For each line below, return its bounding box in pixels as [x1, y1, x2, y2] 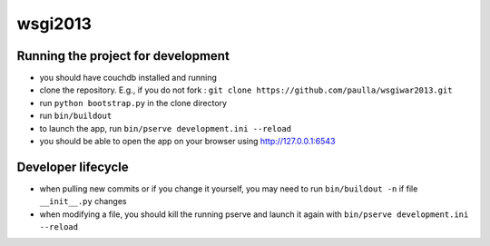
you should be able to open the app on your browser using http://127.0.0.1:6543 [39, 136, 336, 147]
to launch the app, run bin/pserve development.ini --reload [39, 123, 292, 133]
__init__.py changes [39, 196, 127, 207]
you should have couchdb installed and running [39, 73, 218, 84]
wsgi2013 [16, 14, 93, 34]
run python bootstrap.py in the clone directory [39, 97, 227, 108]
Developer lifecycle [16, 159, 129, 174]
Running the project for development [16, 48, 230, 64]
